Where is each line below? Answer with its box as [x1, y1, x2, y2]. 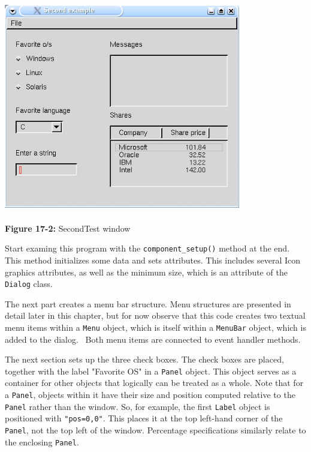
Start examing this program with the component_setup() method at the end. [5, 242, 290, 255]
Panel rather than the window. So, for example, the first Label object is [5, 400, 270, 412]
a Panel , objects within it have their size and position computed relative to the [5, 388, 295, 401]
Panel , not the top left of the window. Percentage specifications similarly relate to [5, 424, 306, 436]
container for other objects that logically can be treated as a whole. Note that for [5, 376, 304, 389]
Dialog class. [5, 277, 53, 290]
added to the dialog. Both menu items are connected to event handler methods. [5, 333, 301, 345]
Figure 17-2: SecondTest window [5, 221, 131, 234]
